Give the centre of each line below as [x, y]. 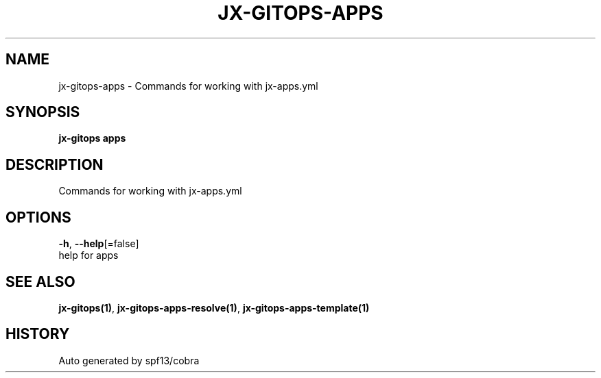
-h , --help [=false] [99, 244]
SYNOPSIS [43, 112]
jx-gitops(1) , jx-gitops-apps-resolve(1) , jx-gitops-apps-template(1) [214, 307]
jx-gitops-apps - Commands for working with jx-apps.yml [188, 86]
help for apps [89, 255]
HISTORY [38, 334]
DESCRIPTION [55, 164]
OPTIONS [38, 217]
